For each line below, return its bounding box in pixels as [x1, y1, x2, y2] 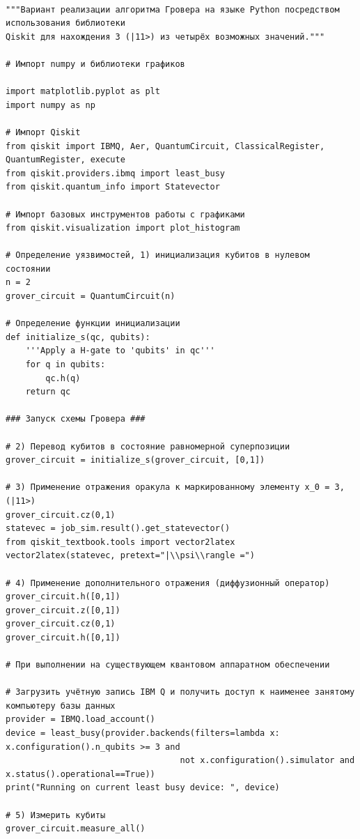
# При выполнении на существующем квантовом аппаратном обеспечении [6, 660, 330, 670]
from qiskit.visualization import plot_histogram [6, 223, 240, 233]
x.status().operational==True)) [6, 769, 155, 779]
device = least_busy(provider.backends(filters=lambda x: [6, 728, 280, 739]
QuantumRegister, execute [6, 155, 125, 165]
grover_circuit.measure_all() [6, 824, 146, 834]
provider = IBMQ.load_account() [6, 714, 155, 725]
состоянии [6, 263, 51, 274]
